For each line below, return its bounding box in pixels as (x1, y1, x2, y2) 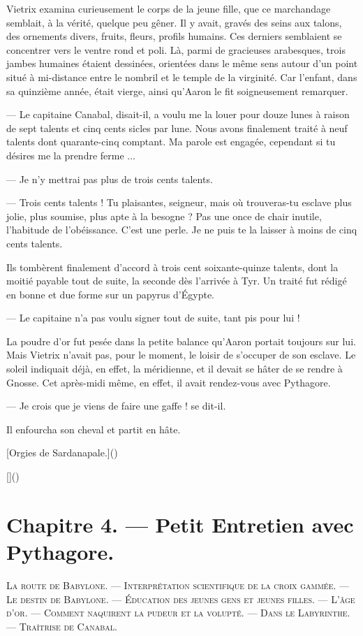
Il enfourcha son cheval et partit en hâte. (6, 421, 181, 436)
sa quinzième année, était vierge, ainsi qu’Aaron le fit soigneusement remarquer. (6, 83, 348, 98)
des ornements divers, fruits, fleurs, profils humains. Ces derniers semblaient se (6, 29, 342, 43)
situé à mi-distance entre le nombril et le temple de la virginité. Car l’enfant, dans (6, 69, 357, 84)
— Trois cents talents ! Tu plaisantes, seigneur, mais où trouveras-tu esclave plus (6, 195, 352, 210)
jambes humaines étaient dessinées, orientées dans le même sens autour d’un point (6, 56, 358, 71)
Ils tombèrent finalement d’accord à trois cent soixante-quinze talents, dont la (6, 259, 339, 274)
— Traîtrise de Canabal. (6, 619, 117, 633)
